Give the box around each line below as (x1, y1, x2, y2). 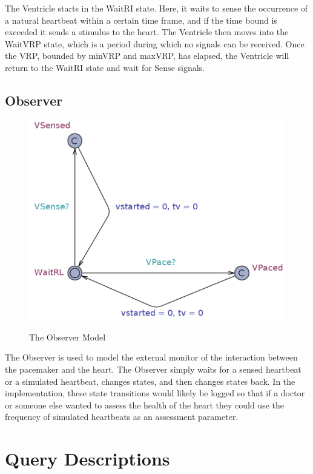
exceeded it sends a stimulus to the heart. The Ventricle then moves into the (5, 25, 289, 38)
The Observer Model (29, 330, 106, 343)
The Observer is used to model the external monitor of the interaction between (5, 351, 298, 364)
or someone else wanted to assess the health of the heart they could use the (5, 398, 284, 411)
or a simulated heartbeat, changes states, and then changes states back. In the (5, 374, 295, 387)
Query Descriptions (5, 446, 170, 471)
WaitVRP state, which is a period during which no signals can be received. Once (5, 37, 305, 50)
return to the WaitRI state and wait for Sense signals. (5, 61, 205, 73)
